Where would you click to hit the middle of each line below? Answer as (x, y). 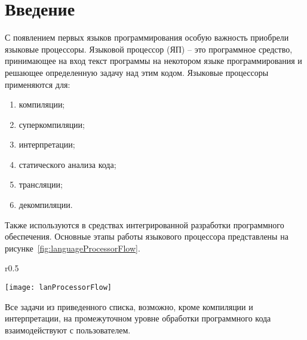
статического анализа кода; (67, 164)
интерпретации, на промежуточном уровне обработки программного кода (138, 318)
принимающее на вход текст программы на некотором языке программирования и (153, 61)
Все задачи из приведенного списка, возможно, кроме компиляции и (129, 306)
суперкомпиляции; (52, 124)
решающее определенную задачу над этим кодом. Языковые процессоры (137, 72)
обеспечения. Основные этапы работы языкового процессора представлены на (147, 236)
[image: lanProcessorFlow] (58, 288)
